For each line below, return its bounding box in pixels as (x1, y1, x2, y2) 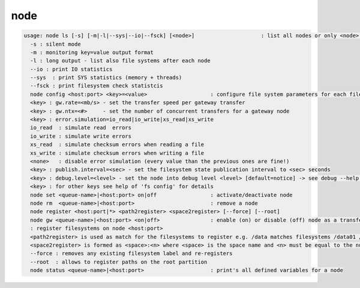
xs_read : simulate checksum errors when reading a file (30, 141, 205, 148)
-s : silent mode (30, 41, 81, 47)
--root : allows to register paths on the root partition (30, 258, 208, 265)
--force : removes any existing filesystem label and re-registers (30, 250, 233, 257)
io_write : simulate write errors (30, 132, 132, 140)
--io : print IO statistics (30, 66, 113, 72)
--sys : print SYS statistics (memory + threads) (30, 74, 182, 81)
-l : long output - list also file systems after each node (30, 57, 211, 64)
